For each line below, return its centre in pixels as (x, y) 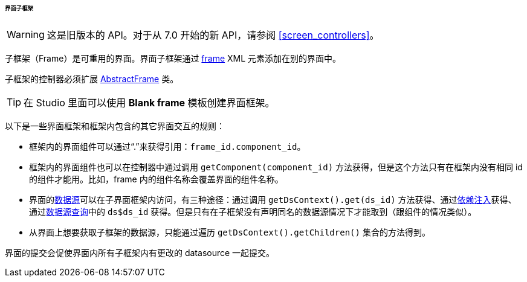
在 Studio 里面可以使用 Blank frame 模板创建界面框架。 (149, 102)
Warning (26, 34)
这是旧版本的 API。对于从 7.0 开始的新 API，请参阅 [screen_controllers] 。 (213, 35)
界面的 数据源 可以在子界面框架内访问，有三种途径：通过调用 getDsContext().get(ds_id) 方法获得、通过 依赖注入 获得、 (273, 199)
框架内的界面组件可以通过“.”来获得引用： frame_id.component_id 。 (167, 146)
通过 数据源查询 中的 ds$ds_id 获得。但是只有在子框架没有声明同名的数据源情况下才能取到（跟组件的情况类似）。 (253, 211)
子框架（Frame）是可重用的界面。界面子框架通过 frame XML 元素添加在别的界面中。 (173, 58)
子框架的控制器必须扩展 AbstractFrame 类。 (92, 79)
